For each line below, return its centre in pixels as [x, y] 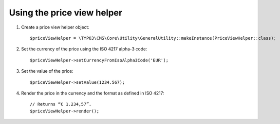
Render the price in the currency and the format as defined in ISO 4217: [93, 93]
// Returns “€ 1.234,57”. [61, 104]
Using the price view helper [66, 13]
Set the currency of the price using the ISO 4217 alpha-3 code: [84, 49]
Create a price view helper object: [55, 27]
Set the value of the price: [47, 71]
